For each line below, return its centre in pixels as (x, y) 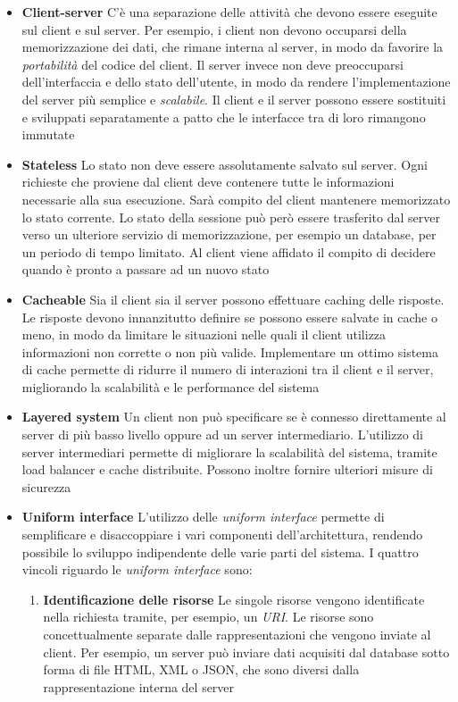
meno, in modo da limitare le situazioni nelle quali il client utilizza (204, 334)
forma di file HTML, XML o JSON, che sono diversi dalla (201, 669)
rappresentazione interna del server (139, 686)
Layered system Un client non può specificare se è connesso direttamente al (234, 417)
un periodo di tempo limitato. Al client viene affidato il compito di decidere (229, 251)
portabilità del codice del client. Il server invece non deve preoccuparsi (212, 64)
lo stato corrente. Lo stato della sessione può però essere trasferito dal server (231, 217)
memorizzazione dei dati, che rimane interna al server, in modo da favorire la (233, 47)
